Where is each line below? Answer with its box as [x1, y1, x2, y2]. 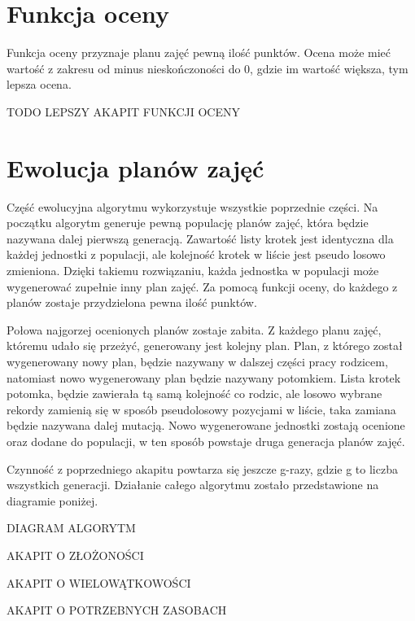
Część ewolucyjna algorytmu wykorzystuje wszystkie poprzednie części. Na [7, 198, 378, 215]
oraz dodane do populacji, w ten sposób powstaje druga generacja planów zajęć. [7, 432, 405, 449]
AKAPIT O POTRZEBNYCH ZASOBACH [7, 601, 227, 619]
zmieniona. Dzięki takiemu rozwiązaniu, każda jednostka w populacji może [7, 262, 379, 278]
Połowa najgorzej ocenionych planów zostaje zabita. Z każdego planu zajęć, [7, 321, 382, 338]
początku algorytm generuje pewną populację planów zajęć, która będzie [7, 214, 369, 231]
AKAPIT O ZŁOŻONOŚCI [7, 546, 144, 563]
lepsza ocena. [7, 76, 72, 93]
